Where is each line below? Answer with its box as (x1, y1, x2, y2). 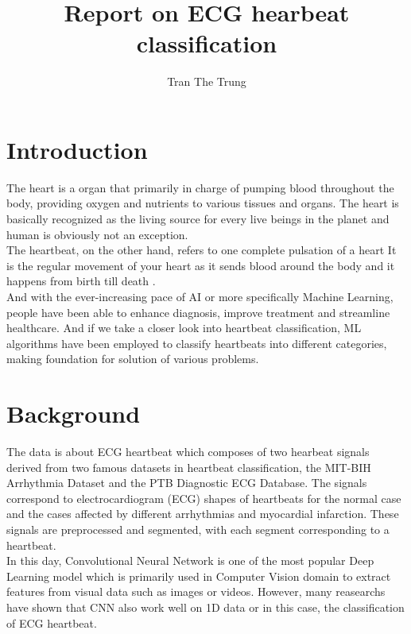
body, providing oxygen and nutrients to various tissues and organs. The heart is (6, 195, 399, 211)
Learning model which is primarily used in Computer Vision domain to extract (6, 567, 391, 584)
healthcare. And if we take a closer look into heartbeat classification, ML (6, 319, 362, 336)
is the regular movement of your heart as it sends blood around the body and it (6, 257, 395, 273)
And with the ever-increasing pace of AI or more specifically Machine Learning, (6, 288, 394, 304)
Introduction (6, 133, 148, 165)
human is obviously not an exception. (6, 226, 188, 242)
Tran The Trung (167, 73, 246, 90)
